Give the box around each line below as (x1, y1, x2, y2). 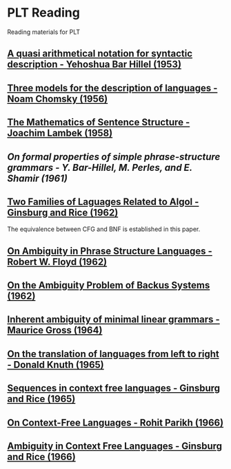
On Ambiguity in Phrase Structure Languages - (7, 245, 212, 257)
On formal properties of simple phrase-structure (7, 151, 221, 163)
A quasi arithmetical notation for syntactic (7, 48, 193, 59)
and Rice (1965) (7, 393, 76, 405)
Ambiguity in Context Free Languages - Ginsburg (7, 441, 223, 452)
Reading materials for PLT (7, 28, 81, 36)
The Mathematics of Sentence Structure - (7, 116, 190, 129)
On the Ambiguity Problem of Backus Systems (7, 279, 210, 291)
